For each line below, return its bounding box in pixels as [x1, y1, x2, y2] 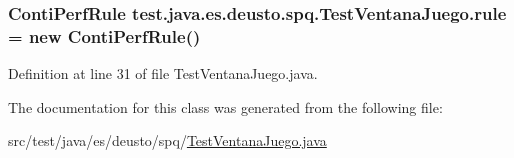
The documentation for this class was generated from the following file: [8, 96, 443, 117]
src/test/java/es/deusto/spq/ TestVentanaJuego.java [8, 130, 327, 151]
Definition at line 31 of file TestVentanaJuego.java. [8, 63, 318, 84]
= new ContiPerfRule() [8, 23, 201, 48]
